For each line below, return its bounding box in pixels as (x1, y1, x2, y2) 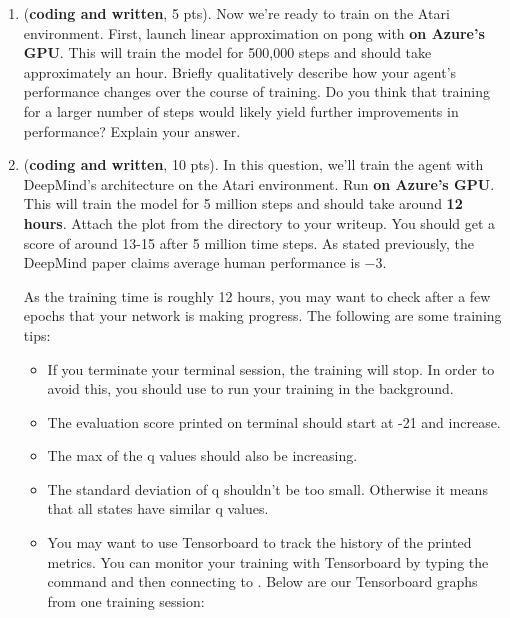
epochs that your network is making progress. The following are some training (23, 305, 502, 326)
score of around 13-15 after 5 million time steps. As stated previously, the (23, 232, 474, 253)
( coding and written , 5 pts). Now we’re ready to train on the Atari (23, 3, 450, 23)
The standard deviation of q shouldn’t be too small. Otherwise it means (47, 478, 488, 499)
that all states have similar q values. (47, 498, 269, 519)
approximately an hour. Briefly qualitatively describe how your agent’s (23, 61, 457, 82)
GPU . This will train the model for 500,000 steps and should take (23, 42, 432, 63)
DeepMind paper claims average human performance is (23, 252, 360, 273)
